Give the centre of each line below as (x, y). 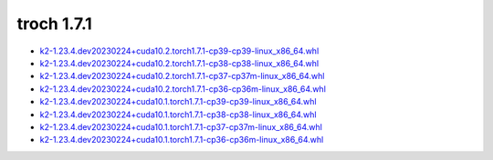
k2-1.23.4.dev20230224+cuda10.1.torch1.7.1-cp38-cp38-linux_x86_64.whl (178, 115)
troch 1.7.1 (55, 24)
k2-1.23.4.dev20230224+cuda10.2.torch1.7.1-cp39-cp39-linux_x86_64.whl (179, 51)
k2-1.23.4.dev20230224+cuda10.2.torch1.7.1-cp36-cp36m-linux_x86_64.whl (183, 89)
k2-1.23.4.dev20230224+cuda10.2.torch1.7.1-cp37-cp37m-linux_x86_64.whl (182, 76)
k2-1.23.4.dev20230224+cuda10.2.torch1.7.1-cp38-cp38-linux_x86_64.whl (179, 63)
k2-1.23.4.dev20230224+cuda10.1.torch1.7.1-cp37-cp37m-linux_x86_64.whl (181, 126)
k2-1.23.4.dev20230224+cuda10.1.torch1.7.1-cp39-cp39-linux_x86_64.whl (178, 102)
